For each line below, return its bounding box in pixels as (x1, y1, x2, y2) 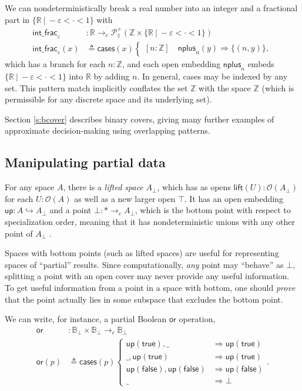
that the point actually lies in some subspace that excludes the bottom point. (5, 293, 283, 305)
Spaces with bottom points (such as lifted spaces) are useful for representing (5, 247, 279, 259)
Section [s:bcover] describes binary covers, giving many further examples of (5, 112, 274, 125)
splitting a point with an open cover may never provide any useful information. (5, 270, 290, 282)
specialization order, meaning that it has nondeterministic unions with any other (5, 215, 296, 227)
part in (5, 13, 30, 25)
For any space (5, 181, 55, 193)
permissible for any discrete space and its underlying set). (5, 93, 212, 105)
